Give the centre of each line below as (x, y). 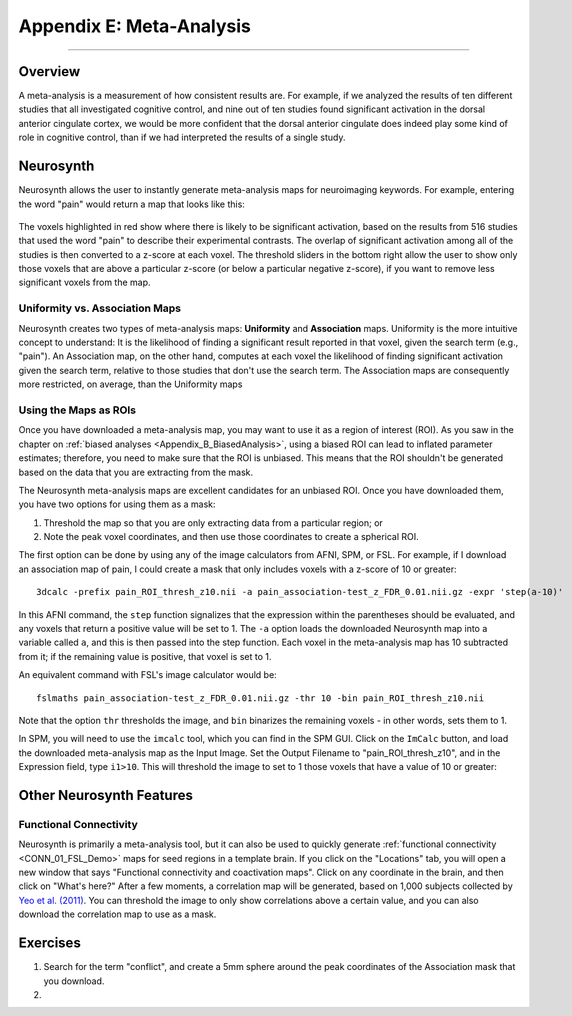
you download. (74, 981)
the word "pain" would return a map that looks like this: (131, 204)
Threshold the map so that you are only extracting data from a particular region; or (213, 522)
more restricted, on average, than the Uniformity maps (130, 384)
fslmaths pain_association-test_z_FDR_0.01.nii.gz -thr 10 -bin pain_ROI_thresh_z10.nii (260, 698)
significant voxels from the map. (84, 282)
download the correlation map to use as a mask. (117, 914)
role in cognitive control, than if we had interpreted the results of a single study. (182, 137)
